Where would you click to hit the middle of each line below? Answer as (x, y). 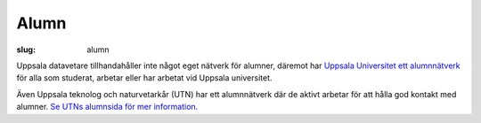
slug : (26, 50)
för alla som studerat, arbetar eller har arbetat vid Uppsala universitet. (144, 78)
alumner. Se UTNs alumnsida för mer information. (107, 107)
